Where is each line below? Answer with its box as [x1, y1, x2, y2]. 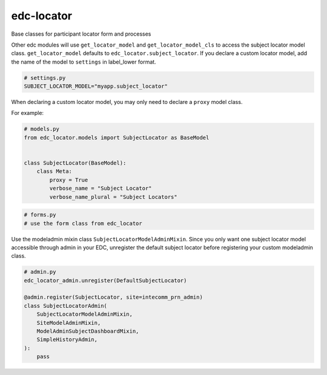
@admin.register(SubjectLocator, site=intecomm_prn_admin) [24, 294, 203, 301]
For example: [11, 109, 44, 117]
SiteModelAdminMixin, [36, 319, 101, 326]
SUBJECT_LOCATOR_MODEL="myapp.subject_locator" [24, 83, 168, 90]
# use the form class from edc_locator [24, 220, 142, 227]
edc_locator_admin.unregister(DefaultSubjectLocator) [24, 277, 187, 284]
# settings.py [24, 74, 66, 81]
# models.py [24, 126, 60, 132]
